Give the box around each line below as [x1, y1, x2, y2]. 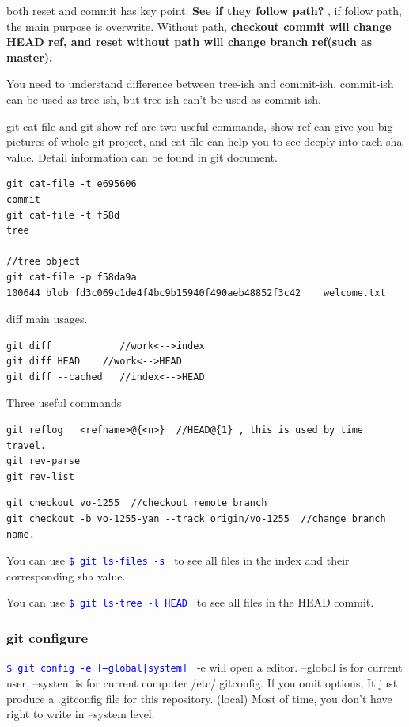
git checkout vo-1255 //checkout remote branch [6, 497, 267, 509]
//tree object [6, 256, 81, 268]
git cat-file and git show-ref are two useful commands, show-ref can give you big [6, 117, 393, 134]
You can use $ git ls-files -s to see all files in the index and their [6, 552, 350, 569]
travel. [6, 440, 47, 451]
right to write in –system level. [6, 706, 155, 722]
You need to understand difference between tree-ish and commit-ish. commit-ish [6, 75, 394, 92]
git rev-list [6, 470, 74, 482]
